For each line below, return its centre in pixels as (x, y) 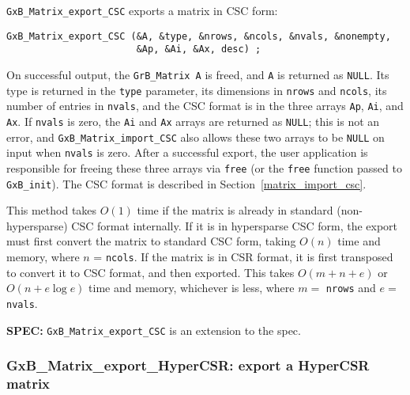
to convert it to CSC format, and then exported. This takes (150, 272)
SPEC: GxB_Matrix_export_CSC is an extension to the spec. (154, 330)
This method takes (52, 210)
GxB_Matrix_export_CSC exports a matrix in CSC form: (142, 10)
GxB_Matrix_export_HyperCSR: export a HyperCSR (188, 365)
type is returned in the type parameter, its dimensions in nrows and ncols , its (197, 90)
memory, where (43, 256)
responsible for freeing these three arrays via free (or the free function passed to (204, 167)
